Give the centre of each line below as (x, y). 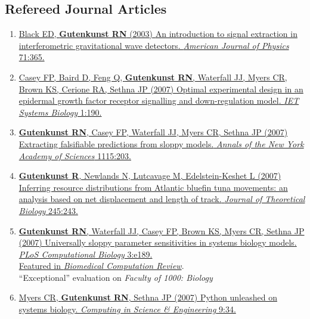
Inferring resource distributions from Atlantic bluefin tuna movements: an (153, 187)
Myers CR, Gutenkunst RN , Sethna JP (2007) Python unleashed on (148, 297)
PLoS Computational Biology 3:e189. (86, 254)
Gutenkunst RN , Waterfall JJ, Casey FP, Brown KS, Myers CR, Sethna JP (162, 230)
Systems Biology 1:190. (60, 112)
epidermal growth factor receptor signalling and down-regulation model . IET (159, 100)
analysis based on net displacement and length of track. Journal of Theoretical (162, 199)
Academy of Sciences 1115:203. (75, 155)
